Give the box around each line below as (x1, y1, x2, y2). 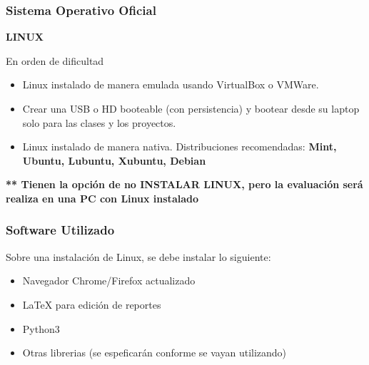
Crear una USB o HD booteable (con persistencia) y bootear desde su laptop (22, 101, 360, 115)
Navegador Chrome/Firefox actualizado (22, 273, 196, 288)
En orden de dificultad (6, 53, 104, 68)
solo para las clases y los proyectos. (22, 115, 176, 130)
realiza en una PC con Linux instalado (6, 190, 198, 205)
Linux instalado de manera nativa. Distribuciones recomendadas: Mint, (22, 139, 337, 154)
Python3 (22, 321, 60, 336)
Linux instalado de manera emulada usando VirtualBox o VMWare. (22, 77, 319, 92)
